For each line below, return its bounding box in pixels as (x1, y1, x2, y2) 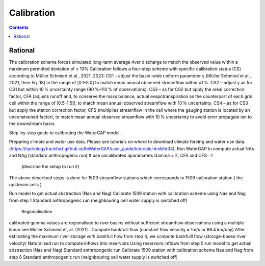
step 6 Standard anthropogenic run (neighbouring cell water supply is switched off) (9, 254, 178, 260)
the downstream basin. (9, 121, 56, 127)
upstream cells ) (9, 182, 42, 188)
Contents (9, 24, 29, 30)
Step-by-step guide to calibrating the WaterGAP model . (9, 130, 122, 136)
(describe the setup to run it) (21, 164, 79, 169)
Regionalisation (21, 209, 53, 215)
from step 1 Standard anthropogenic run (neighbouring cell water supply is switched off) (9, 197, 187, 203)
